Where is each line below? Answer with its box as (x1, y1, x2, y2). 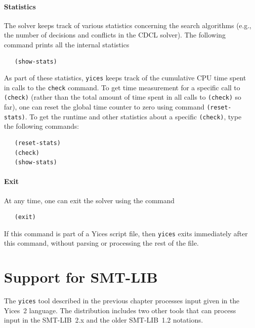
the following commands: (4, 121, 79, 131)
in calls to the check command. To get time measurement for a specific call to (4, 82, 240, 92)
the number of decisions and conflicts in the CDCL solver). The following (4, 30, 226, 40)
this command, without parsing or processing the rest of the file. (4, 238, 199, 248)
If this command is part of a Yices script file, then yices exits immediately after (4, 228, 248, 238)
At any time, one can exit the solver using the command (4, 195, 175, 205)
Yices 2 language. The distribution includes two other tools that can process (4, 305, 236, 315)
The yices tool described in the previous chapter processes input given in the (4, 295, 240, 306)
